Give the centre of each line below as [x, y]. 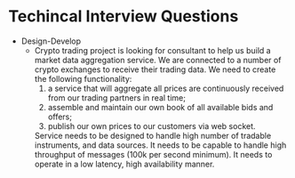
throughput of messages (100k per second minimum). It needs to [153, 154]
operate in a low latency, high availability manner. [124, 164]
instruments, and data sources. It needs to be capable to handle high [160, 145]
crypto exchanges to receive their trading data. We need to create [155, 69]
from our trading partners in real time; [116, 97]
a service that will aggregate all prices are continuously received [166, 88]
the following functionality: [83, 78]
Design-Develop [51, 41]
